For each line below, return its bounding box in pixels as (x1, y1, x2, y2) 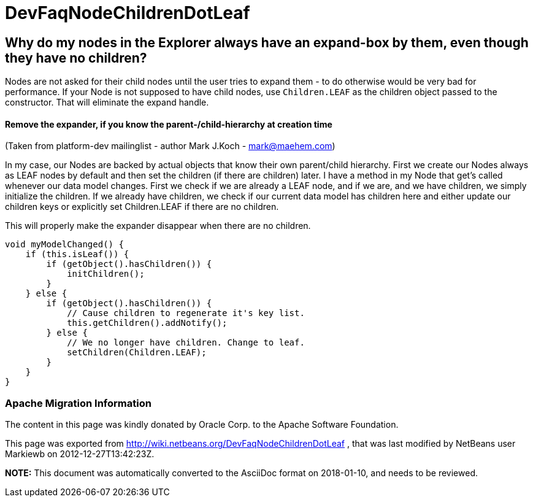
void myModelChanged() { (5, 239, 124, 250)
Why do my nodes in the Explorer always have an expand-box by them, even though (5, 34, 529, 50)
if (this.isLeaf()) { (25, 249, 129, 260)
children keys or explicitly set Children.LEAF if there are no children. (5, 201, 279, 212)
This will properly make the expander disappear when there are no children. (5, 220, 311, 231)
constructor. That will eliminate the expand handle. (5, 97, 209, 108)
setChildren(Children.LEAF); (67, 347, 207, 358)
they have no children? (5, 50, 147, 66)
